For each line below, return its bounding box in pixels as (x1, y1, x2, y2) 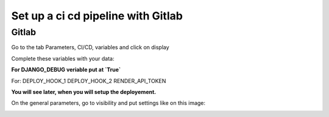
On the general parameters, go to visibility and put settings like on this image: (11, 99, 206, 107)
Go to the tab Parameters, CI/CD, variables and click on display (11, 44, 170, 51)
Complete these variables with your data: (11, 55, 115, 62)
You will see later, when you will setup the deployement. (11, 88, 157, 95)
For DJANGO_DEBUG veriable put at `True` (11, 66, 121, 73)
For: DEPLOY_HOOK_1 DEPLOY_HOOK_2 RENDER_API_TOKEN (11, 77, 166, 84)
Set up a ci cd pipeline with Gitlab (11, 9, 183, 22)
